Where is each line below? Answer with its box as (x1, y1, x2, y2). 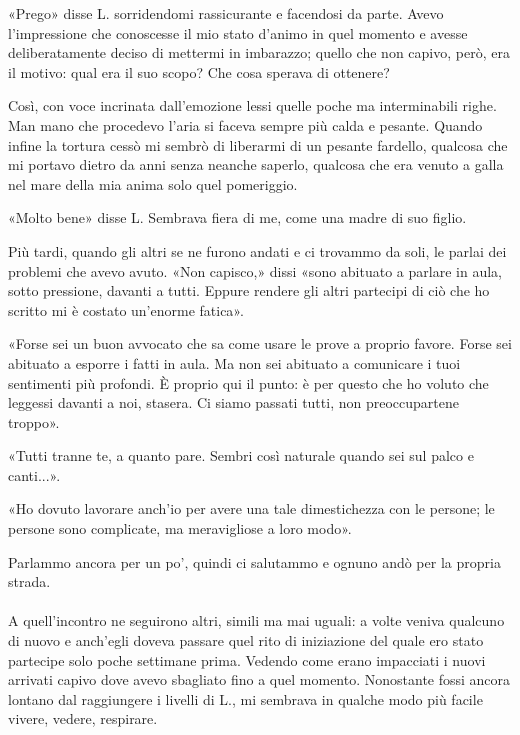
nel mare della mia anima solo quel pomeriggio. (8, 173, 298, 194)
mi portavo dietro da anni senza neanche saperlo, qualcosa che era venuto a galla (8, 154, 504, 175)
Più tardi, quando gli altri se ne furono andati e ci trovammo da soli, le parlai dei (8, 240, 507, 261)
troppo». (8, 411, 60, 432)
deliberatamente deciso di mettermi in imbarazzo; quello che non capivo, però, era (8, 42, 510, 63)
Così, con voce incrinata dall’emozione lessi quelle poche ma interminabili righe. (8, 95, 497, 116)
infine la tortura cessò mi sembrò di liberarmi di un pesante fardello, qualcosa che (8, 134, 508, 155)
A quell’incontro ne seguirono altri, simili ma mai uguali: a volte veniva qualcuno (8, 610, 505, 631)
